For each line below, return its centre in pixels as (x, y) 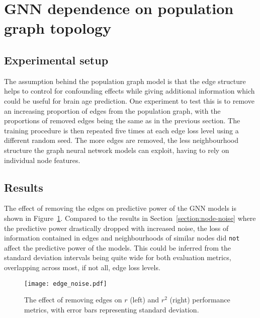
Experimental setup (56, 60)
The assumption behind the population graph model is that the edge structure (125, 81)
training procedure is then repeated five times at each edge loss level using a (121, 130)
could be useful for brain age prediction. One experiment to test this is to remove (129, 100)
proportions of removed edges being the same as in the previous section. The (122, 121)
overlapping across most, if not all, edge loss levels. (82, 267)
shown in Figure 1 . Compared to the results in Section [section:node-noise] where (130, 218)
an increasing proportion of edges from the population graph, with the (112, 110)
